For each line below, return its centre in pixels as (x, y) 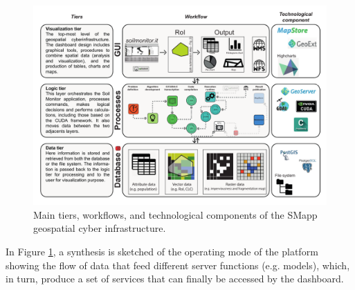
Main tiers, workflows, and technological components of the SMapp (175, 214)
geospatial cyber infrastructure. (100, 228)
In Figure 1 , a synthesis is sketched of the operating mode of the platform (162, 251)
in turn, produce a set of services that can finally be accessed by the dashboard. (175, 279)
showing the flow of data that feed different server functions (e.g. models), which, (178, 265)
